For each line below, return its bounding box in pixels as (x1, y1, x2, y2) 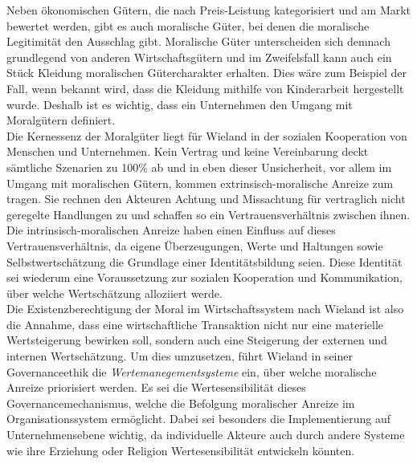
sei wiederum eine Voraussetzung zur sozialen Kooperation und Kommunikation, (6, 269, 403, 286)
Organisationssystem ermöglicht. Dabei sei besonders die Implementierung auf (6, 410, 391, 427)
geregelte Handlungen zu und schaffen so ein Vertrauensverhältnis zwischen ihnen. (6, 206, 411, 222)
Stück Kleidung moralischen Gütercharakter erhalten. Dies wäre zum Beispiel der (6, 64, 407, 81)
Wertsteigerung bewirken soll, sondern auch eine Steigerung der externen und (6, 332, 387, 348)
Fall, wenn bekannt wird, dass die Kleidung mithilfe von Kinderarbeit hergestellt (6, 79, 404, 96)
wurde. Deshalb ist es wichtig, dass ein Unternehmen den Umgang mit (6, 96, 353, 112)
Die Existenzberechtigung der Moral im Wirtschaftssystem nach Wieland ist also (6, 300, 404, 317)
